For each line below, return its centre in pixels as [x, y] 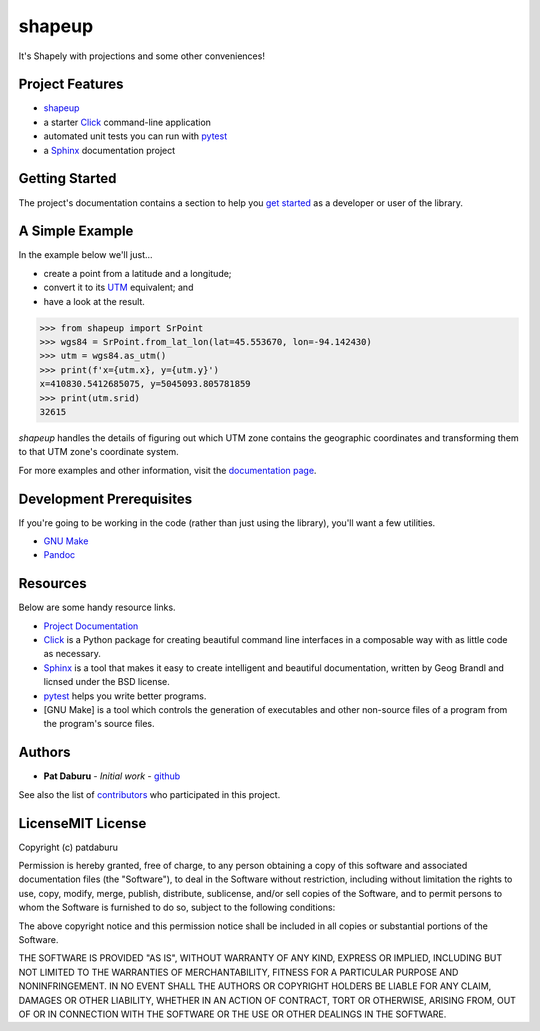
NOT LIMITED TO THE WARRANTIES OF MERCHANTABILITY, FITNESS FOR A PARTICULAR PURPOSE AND [238, 972]
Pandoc [59, 555]
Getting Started [67, 178]
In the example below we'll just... [86, 255]
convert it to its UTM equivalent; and [118, 287]
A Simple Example [76, 231]
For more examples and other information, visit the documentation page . [167, 470]
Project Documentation [91, 626]
